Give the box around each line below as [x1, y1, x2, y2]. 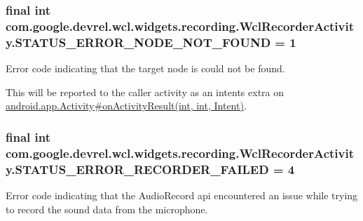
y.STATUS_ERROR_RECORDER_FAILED [6, 160, 269, 178]
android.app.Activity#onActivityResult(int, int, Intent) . [6, 98, 247, 113]
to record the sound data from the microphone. [6, 201, 208, 216]
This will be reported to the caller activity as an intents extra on [6, 84, 285, 99]
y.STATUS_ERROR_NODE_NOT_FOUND [6, 33, 271, 51]
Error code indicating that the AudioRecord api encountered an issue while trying [6, 187, 358, 202]
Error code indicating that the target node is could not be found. [6, 61, 285, 76]
